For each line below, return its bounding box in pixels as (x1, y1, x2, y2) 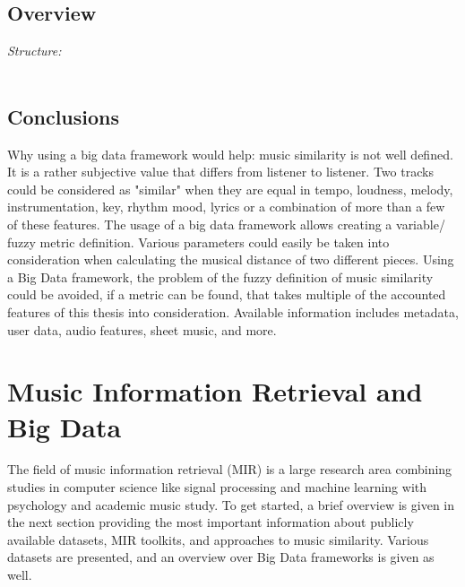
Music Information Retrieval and (7, 373, 423, 410)
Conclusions (7, 102, 120, 130)
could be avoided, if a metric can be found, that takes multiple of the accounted (7, 285, 446, 304)
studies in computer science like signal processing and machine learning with (7, 478, 427, 496)
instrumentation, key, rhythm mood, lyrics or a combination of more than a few (7, 197, 445, 216)
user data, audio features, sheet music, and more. (7, 320, 277, 339)
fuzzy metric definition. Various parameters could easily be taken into (7, 232, 390, 251)
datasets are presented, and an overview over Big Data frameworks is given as (7, 548, 435, 566)
